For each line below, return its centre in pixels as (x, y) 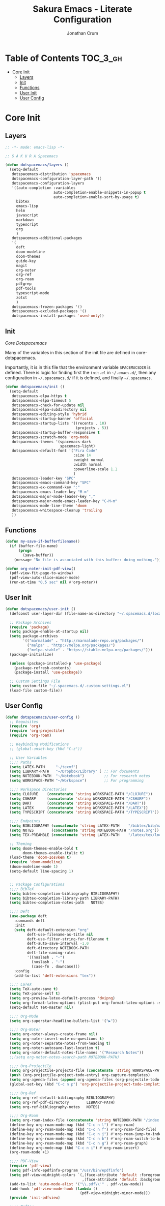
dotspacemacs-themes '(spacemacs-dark (51, 442)
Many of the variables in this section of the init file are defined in (70, 352)
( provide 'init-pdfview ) (35, 1198)
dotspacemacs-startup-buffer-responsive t (55, 432)
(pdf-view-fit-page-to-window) (41, 573)
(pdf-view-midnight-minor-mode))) (115, 1193)
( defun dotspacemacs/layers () (37, 165)
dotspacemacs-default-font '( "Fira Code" (55, 451)
